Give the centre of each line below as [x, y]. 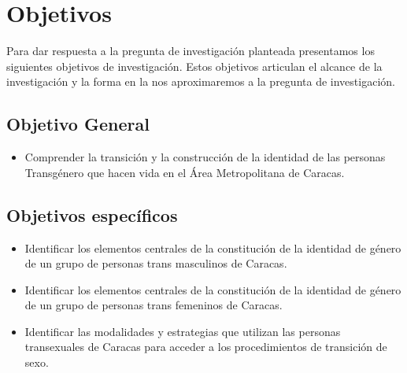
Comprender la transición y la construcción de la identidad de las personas [205, 157]
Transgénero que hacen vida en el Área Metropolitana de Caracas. [185, 172]
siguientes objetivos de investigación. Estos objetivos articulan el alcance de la [194, 66]
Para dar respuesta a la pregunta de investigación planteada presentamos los [191, 51]
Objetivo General [78, 124]
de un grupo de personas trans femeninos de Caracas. [154, 305]
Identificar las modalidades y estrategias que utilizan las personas [183, 331]
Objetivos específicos [92, 214]
